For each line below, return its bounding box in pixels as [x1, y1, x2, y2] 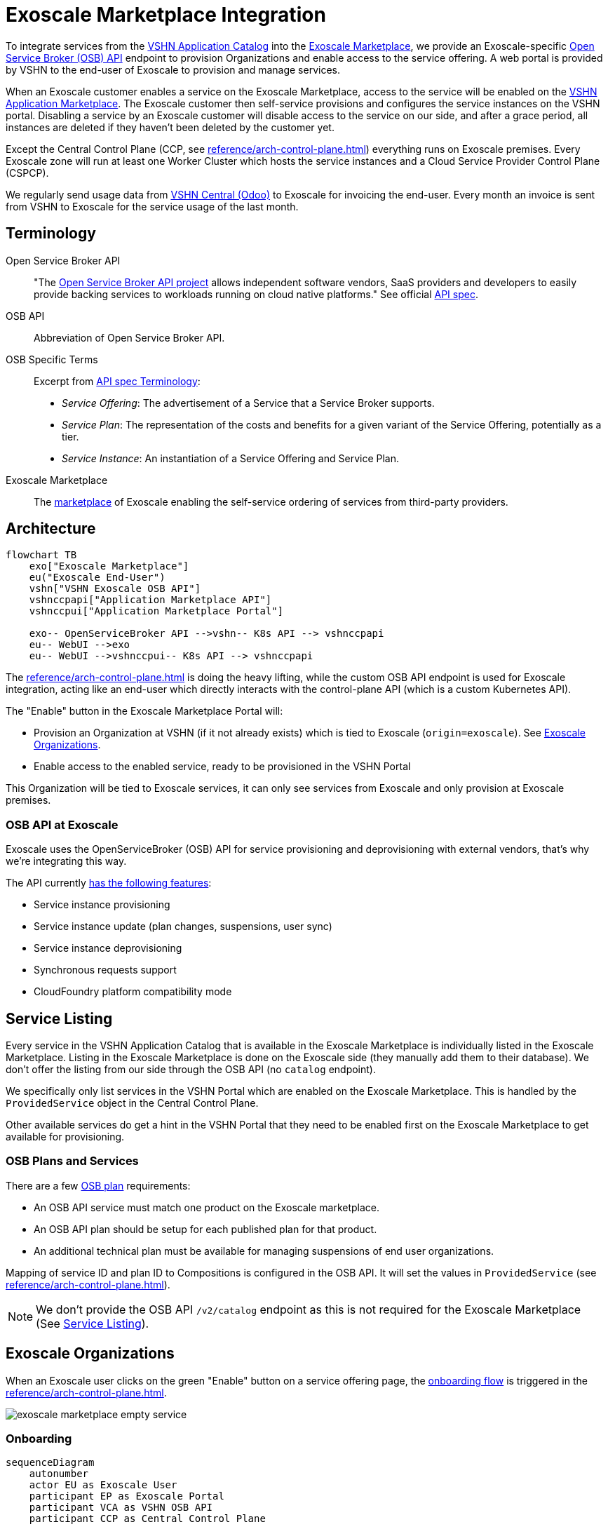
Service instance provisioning [34, 898, 170, 911]
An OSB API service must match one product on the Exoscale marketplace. [34, 1201, 380, 1213]
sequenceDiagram [6, 1457, 95, 1469]
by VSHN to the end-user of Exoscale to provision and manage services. [6, 63, 340, 76]
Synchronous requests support [34, 964, 177, 976]
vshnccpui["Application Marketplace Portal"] [29, 605, 284, 617]
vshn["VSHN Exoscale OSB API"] [29, 583, 201, 595]
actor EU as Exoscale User [29, 1479, 177, 1491]
